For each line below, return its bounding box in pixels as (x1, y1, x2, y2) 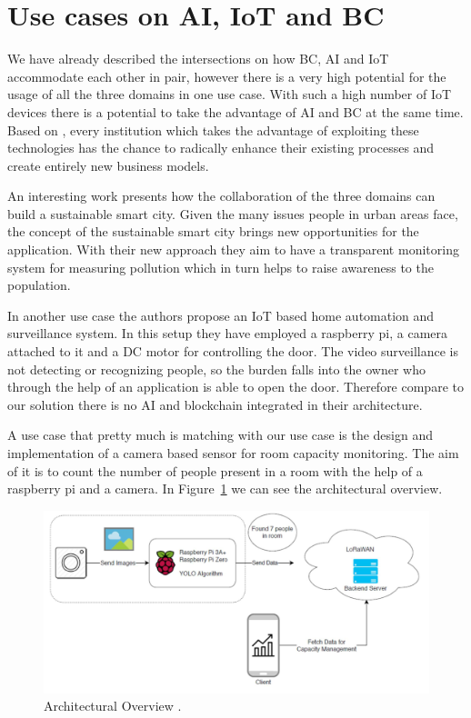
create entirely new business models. (7, 155, 209, 175)
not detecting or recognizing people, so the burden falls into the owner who (7, 359, 426, 378)
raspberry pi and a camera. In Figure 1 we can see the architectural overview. (7, 479, 443, 498)
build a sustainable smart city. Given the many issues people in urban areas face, (7, 204, 458, 223)
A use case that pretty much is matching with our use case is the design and (7, 425, 433, 444)
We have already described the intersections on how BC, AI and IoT (7, 49, 389, 68)
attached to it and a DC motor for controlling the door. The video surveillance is (7, 342, 458, 361)
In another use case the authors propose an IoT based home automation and (7, 305, 435, 324)
